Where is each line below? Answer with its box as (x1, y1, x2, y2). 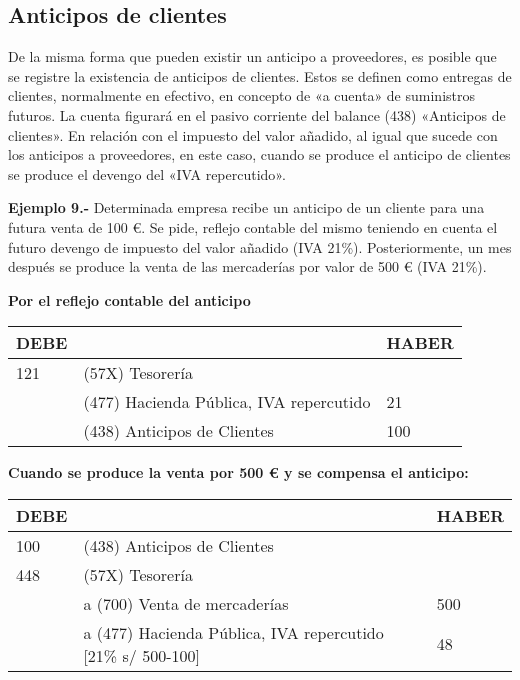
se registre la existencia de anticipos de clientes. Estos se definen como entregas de (8, 65, 512, 86)
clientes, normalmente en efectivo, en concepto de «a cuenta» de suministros (8, 85, 475, 106)
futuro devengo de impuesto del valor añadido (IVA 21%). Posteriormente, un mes (8, 236, 512, 257)
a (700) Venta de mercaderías (83, 591, 289, 615)
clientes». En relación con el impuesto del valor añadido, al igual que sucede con (8, 124, 498, 145)
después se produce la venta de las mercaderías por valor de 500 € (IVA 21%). (8, 256, 487, 277)
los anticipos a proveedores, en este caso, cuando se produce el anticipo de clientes (8, 144, 511, 165)
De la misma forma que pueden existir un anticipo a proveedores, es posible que (8, 46, 497, 67)
